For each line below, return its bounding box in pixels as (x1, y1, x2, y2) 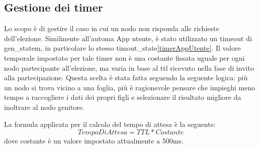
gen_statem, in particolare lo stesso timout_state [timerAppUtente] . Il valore (4, 43, 241, 53)
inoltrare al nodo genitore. (4, 101, 84, 112)
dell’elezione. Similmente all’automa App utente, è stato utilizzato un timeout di (4, 33, 252, 43)
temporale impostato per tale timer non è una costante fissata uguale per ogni (4, 52, 245, 63)
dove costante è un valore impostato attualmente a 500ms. (4, 135, 184, 146)
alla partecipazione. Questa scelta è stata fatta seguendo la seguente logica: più (4, 72, 248, 83)
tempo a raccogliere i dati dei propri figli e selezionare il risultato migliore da (4, 92, 241, 102)
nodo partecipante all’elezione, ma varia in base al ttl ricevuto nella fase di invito (4, 62, 254, 73)
